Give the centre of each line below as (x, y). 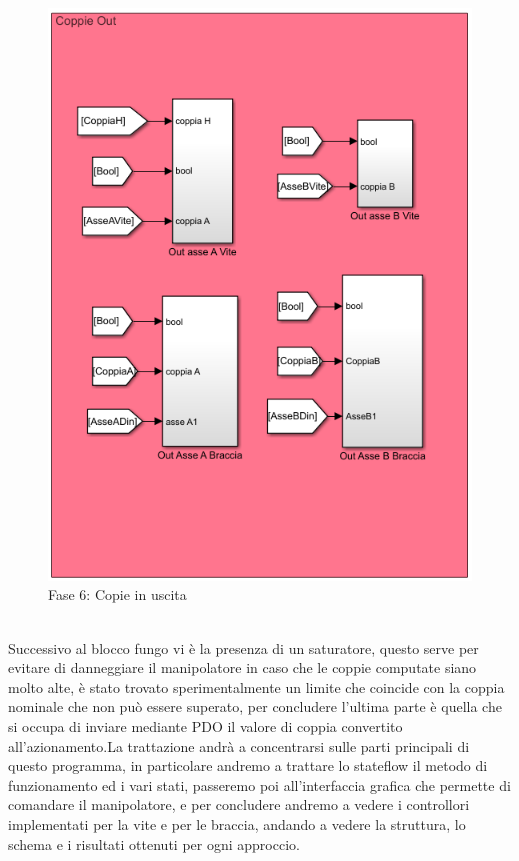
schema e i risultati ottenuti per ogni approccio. (154, 843)
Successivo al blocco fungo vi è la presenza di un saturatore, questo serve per (243, 647)
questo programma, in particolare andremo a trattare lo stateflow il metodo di (248, 765)
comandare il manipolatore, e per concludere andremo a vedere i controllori (239, 804)
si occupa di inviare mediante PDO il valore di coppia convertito (205, 725)
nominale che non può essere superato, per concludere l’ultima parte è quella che (255, 706)
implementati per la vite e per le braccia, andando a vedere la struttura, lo (237, 823)
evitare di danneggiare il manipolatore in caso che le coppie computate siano (242, 667)
